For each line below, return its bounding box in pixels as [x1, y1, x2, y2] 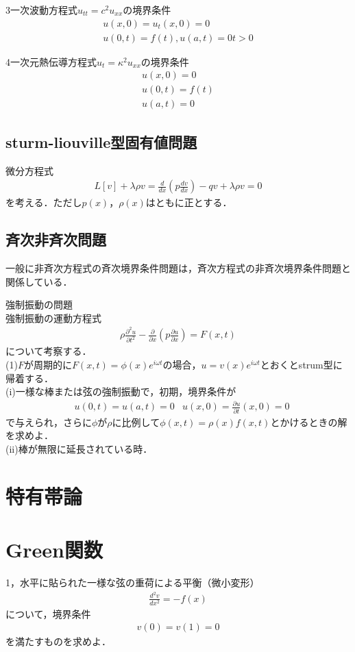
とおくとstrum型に [260, 358, 343, 372]
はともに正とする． [145, 195, 232, 210]
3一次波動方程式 [5, 3, 77, 16]
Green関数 [5, 536, 103, 564]
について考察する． [5, 344, 92, 358]
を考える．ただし [5, 195, 82, 210]
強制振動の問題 [5, 297, 73, 312]
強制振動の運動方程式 [5, 310, 101, 325]
